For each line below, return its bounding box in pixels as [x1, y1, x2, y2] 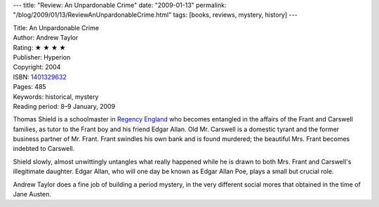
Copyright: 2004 [13, 63, 61, 72]
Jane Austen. [13, 190, 52, 199]
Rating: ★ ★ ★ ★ [13, 43, 66, 52]
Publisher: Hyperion [13, 53, 71, 61]
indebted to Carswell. [13, 145, 75, 153]
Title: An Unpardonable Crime [13, 23, 100, 32]
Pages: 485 [13, 83, 46, 91]
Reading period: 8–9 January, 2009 [13, 102, 116, 110]
